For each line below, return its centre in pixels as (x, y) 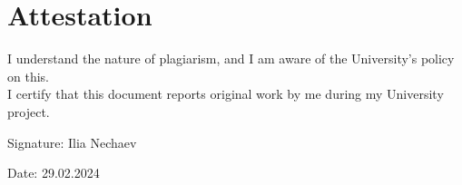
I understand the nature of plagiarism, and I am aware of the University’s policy (231, 58)
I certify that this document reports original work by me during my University (226, 94)
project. (29, 111)
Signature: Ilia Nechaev (72, 142)
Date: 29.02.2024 (54, 173)
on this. (28, 76)
